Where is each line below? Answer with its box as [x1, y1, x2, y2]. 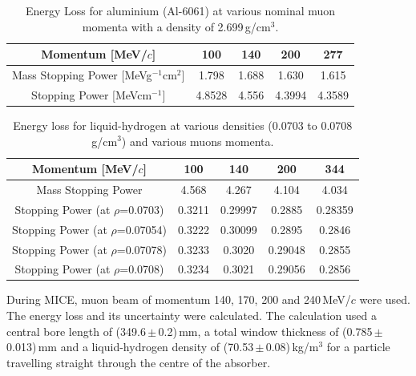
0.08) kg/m [265, 338, 319, 355]
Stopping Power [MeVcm [31, 86, 152, 103]
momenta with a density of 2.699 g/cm [82, 18, 271, 34]
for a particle [326, 338, 390, 355]
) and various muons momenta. [121, 132, 274, 149]
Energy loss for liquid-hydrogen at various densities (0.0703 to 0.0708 [13, 116, 353, 133]
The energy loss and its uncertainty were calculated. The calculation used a [6, 307, 377, 324]
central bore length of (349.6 [6, 322, 146, 339]
